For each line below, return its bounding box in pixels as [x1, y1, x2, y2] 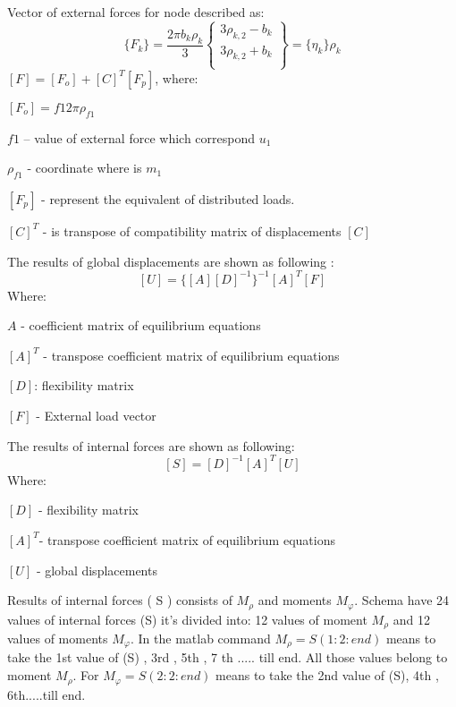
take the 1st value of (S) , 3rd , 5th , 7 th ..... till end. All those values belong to [7, 648, 448, 667]
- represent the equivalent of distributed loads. [41, 189, 295, 208]
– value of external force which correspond [23, 128, 255, 147]
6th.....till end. [7, 685, 86, 703]
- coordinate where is [27, 158, 142, 177]
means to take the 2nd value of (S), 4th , [215, 666, 439, 685]
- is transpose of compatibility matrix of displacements [42, 221, 342, 240]
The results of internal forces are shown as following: [7, 436, 295, 455]
